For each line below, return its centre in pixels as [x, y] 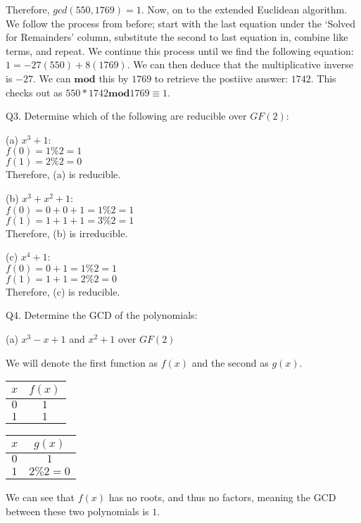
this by [114, 78]
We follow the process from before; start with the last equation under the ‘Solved [181, 23]
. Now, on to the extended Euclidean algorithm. [244, 9]
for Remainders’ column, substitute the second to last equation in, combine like [177, 37]
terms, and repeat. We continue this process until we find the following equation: [180, 50]
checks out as [34, 92]
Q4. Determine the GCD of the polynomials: [102, 315]
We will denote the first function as [82, 362]
